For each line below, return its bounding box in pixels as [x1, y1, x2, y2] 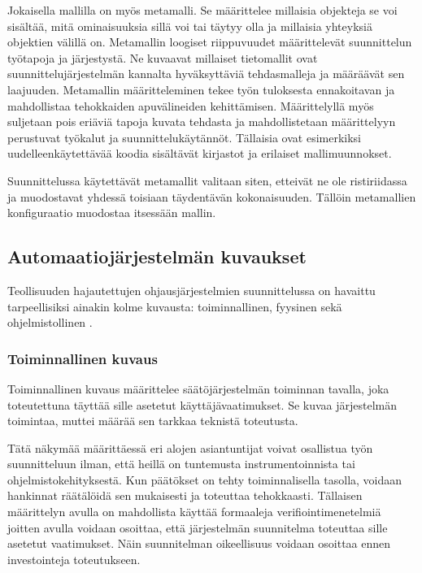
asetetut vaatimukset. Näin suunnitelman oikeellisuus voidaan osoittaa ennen [7, 535, 391, 552]
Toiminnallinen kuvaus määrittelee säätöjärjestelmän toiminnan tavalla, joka [7, 380, 389, 397]
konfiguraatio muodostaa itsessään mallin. [7, 204, 216, 221]
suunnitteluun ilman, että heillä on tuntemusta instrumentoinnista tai [7, 455, 355, 472]
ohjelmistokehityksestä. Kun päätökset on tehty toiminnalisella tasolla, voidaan [7, 471, 402, 488]
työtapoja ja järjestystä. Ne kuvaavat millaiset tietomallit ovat [7, 49, 318, 66]
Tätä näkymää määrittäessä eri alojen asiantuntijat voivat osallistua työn [7, 439, 373, 456]
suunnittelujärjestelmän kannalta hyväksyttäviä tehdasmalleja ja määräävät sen [7, 65, 405, 82]
